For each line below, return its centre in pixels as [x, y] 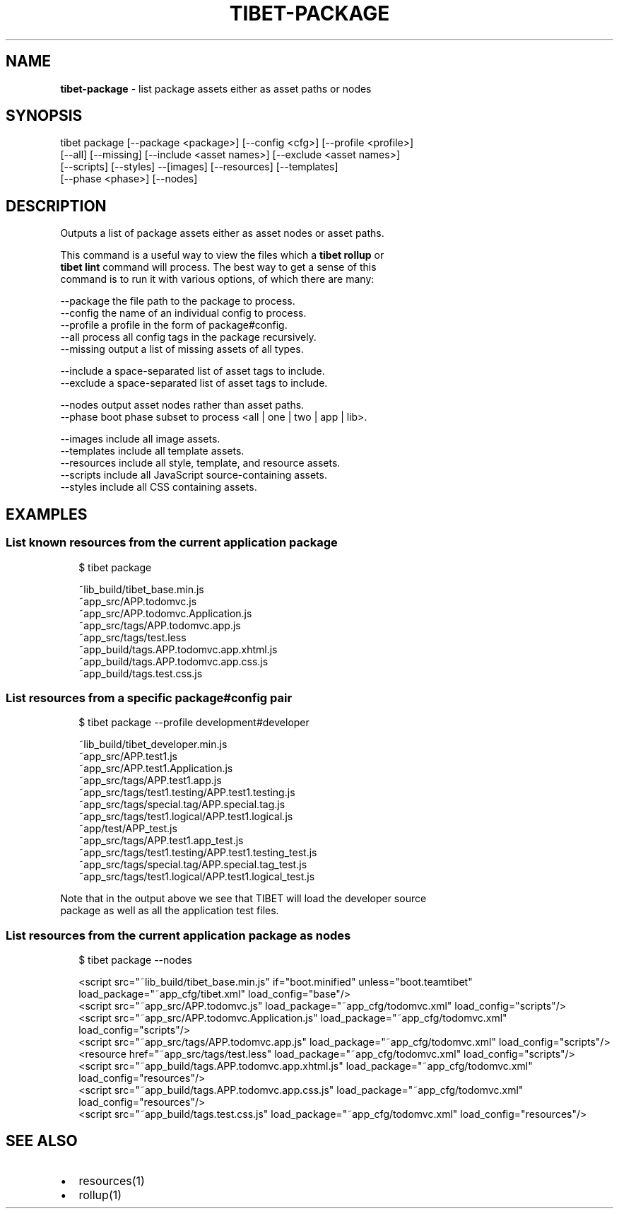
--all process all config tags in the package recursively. [188, 337]
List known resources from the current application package [172, 543]
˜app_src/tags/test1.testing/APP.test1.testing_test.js [198, 853]
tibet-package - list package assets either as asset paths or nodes [216, 88]
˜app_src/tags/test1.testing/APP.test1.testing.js [187, 793]
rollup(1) [100, 1195]
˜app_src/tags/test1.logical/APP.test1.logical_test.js [197, 877]
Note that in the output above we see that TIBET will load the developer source [243, 899]
